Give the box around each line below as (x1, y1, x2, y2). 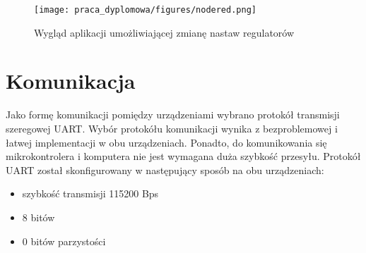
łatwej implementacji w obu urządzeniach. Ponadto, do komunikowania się (6, 135, 327, 149)
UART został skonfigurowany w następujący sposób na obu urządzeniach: (6, 162, 324, 177)
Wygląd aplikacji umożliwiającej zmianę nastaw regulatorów (34, 25, 295, 39)
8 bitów (22, 209, 55, 224)
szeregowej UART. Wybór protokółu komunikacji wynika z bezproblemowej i (6, 121, 338, 135)
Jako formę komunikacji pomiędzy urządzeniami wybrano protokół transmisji (6, 107, 340, 122)
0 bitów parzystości (22, 233, 106, 248)
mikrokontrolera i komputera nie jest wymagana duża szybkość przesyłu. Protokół (6, 149, 361, 163)
